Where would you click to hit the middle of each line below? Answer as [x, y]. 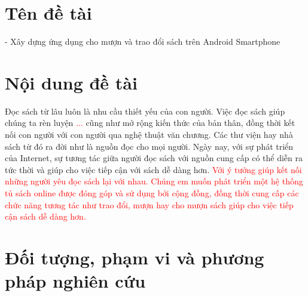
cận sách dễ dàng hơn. [45, 216]
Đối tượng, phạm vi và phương [135, 257]
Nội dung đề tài [71, 82]
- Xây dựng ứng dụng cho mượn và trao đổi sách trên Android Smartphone [143, 41]
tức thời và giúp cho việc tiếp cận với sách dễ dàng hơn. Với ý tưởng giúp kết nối [153, 169]
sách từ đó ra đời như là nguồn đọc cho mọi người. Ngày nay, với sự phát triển [149, 146]
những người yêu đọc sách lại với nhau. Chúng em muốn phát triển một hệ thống [154, 181]
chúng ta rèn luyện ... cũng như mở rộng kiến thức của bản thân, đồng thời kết [150, 123]
